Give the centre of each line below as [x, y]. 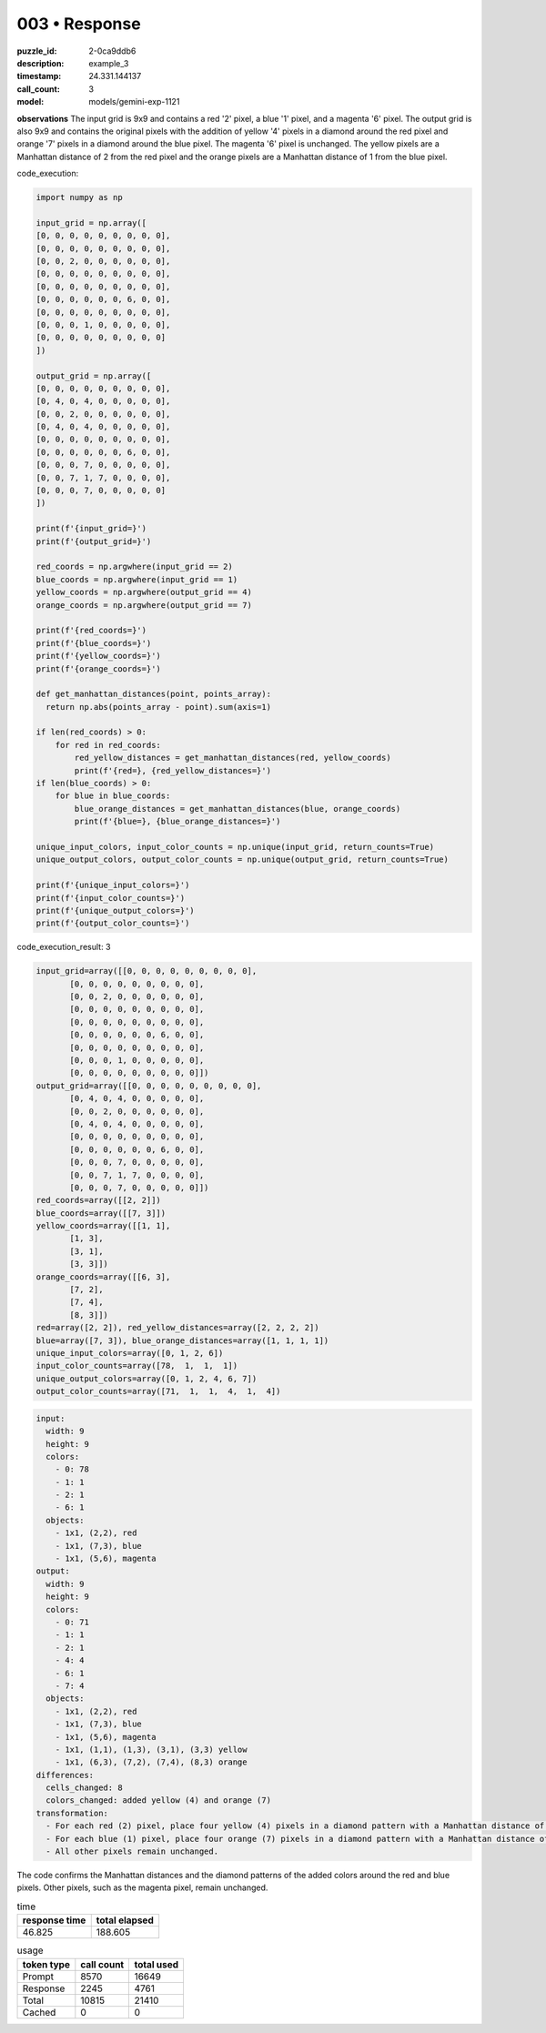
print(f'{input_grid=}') [91, 529]
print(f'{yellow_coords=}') [98, 656]
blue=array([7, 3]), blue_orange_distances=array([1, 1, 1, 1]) [182, 1340]
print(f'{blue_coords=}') [94, 643]
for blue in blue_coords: [113, 796]
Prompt [38, 1977]
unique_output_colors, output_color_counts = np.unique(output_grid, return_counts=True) [243, 860]
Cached [39, 2012]
